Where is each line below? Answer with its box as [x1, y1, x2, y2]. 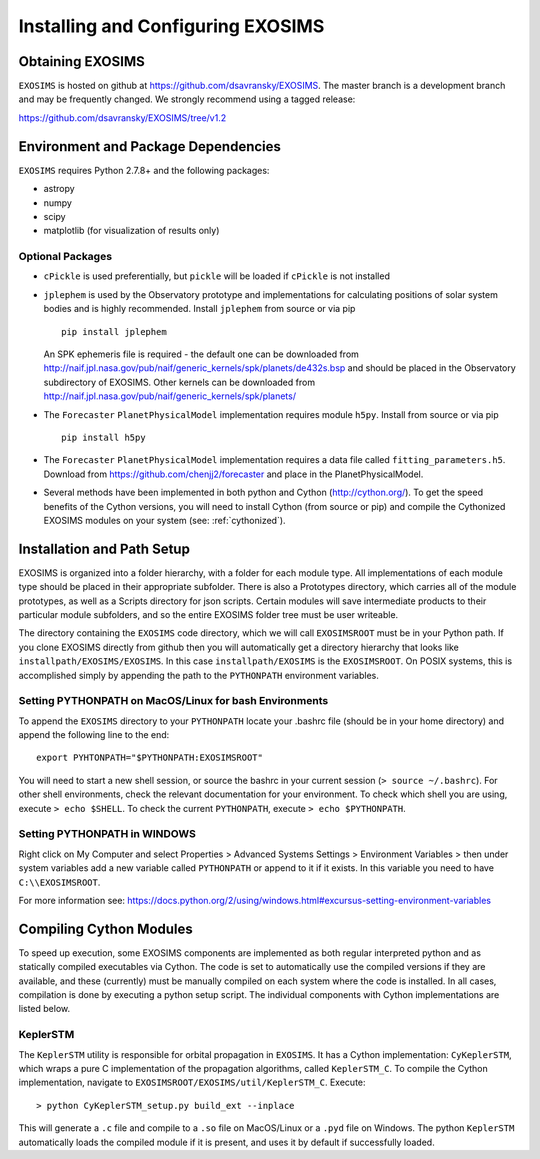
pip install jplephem [61, 326, 167, 337]
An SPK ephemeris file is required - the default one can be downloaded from [43, 348, 360, 360]
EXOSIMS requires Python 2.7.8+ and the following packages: [18, 164, 270, 176]
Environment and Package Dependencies [18, 138, 282, 155]
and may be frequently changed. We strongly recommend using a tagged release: [18, 93, 356, 105]
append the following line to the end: [18, 729, 170, 741]
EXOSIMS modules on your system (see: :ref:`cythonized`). [43, 514, 286, 526]
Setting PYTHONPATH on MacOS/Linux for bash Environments [18, 694, 329, 708]
